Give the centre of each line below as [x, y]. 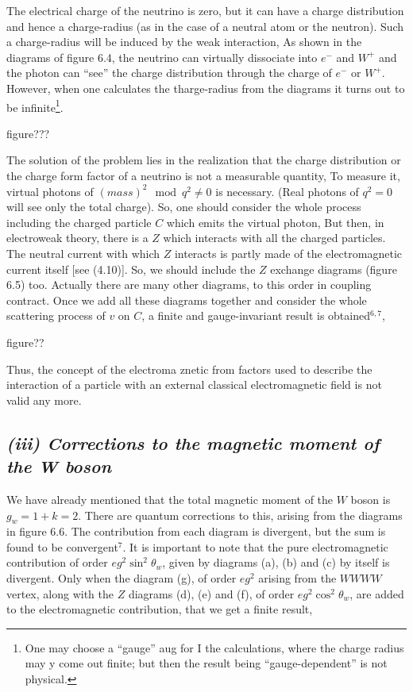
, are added [377, 593]
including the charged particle [79, 222]
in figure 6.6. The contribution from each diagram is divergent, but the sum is [196, 531]
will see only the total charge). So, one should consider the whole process [184, 207]
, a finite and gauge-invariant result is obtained [256, 315]
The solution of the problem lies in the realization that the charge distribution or [204, 160]
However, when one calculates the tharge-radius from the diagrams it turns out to [206, 88]
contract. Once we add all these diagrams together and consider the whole [187, 300]
